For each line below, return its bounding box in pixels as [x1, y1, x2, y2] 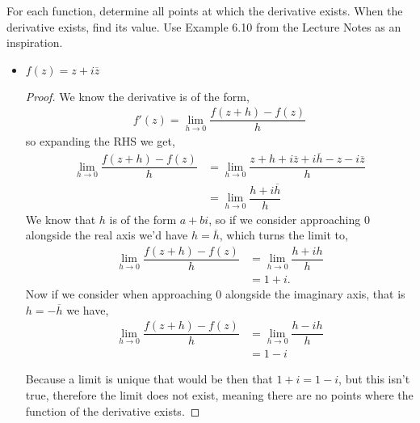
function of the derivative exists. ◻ [25, 402, 200, 419]
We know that [25, 210, 96, 227]
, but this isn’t [338, 370, 410, 387]
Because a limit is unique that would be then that [25, 370, 273, 387]
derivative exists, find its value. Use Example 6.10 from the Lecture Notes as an [6, 18, 401, 35]
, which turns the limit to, [219, 226, 348, 243]
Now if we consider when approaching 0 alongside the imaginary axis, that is [25, 286, 405, 302]
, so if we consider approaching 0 [208, 210, 370, 227]
